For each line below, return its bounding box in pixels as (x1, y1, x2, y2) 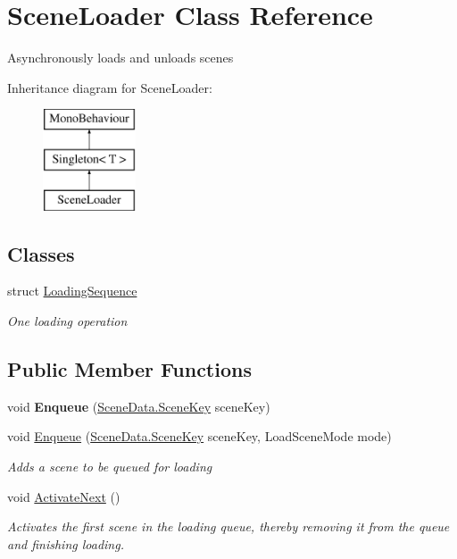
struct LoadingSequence (7, 281, 137, 300)
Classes (7, 239, 75, 267)
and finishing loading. (7, 534, 124, 553)
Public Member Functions (7, 355, 252, 383)
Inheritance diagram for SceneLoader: (7, 78, 212, 96)
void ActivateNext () (7, 487, 120, 505)
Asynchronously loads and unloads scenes (7, 48, 234, 67)
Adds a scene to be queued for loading (7, 457, 212, 476)
